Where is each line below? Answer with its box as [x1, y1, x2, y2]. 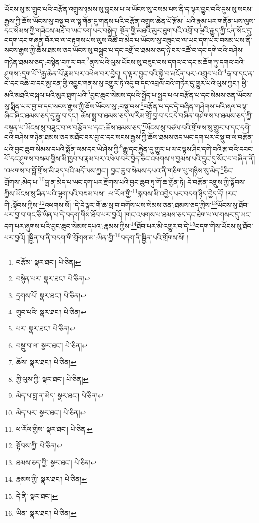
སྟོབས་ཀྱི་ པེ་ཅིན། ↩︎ [16, 440, 63, 451]
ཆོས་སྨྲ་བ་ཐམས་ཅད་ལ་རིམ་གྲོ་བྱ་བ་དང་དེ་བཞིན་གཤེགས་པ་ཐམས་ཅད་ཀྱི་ [81, 110, 253, 121]
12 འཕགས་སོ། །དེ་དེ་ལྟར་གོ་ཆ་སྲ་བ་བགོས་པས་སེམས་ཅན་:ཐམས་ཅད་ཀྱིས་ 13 [39, 198, 217, 209]
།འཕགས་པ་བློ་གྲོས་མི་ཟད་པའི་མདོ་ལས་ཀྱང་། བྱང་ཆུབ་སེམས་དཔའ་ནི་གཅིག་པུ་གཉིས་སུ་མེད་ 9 [4, 163, 224, 175]
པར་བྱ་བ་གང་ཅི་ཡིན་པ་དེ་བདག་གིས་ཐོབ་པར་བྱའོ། [4, 209, 122, 219]
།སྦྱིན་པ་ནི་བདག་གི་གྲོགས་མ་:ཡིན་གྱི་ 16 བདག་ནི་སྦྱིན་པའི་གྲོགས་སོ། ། [27, 231, 189, 242]
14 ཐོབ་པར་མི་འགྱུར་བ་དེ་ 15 [130, 219, 195, 231]
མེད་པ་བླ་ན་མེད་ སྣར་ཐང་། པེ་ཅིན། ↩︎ [16, 390, 104, 401]
